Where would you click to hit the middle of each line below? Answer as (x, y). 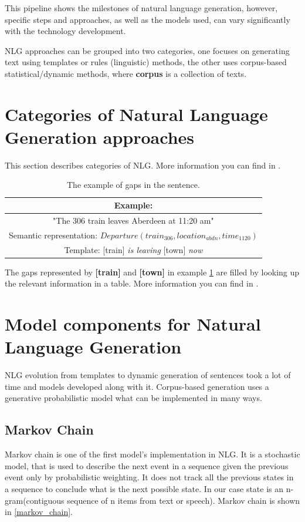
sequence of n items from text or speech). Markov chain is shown (184, 500)
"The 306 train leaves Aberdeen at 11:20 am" (133, 220)
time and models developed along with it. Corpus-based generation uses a (137, 386)
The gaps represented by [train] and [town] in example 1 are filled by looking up (152, 272)
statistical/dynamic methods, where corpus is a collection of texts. (126, 73)
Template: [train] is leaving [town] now (133, 249)
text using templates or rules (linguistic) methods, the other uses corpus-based (146, 62)
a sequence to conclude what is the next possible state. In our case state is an (144, 488)
